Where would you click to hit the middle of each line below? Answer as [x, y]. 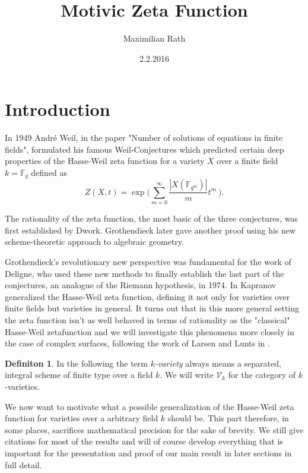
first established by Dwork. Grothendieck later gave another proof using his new [150, 230]
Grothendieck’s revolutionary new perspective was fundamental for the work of [148, 262]
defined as [49, 173]
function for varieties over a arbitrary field [82, 418]
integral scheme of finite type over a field [79, 375]
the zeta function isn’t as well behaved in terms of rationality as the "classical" [147, 320]
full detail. [23, 464]
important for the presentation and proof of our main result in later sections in [148, 452]
